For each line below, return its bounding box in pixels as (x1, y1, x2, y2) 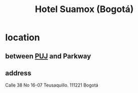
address (5, 69, 32, 77)
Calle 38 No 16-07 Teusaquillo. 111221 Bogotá (5, 82, 99, 88)
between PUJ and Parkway (5, 52, 91, 60)
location (5, 32, 40, 43)
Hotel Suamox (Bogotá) (35, 4, 134, 15)
